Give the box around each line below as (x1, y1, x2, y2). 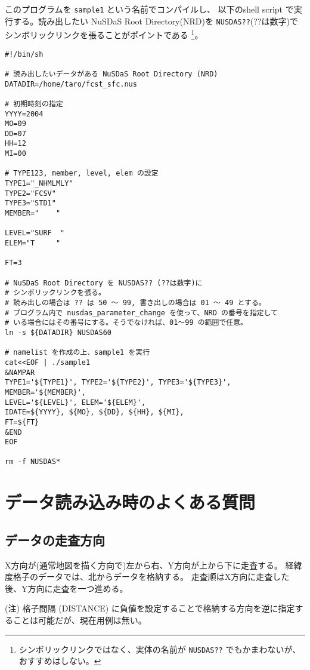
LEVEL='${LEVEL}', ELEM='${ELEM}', (5, 398, 146, 407)
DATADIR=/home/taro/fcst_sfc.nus (5, 79, 137, 88)
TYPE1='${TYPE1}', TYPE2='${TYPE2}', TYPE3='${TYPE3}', (5, 378, 231, 387)
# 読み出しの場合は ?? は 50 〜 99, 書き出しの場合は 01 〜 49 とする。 (5, 298, 266, 307)
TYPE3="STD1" (5, 199, 56, 208)
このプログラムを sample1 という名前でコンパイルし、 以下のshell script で (5, 3, 294, 15)
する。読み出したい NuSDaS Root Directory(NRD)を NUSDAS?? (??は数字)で (13, 14, 298, 27)
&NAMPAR (5, 368, 35, 377)
